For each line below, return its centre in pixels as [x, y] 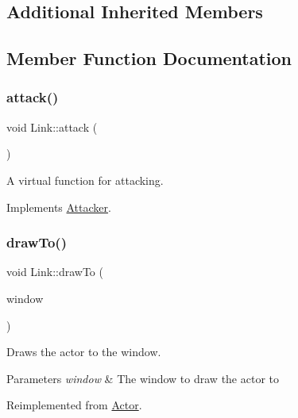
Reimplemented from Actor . [74, 405]
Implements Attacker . [59, 207]
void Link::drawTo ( [55, 272]
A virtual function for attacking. [85, 180]
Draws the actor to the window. [84, 352]
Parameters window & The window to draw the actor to [143, 378]
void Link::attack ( [52, 127]
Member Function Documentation [149, 58]
